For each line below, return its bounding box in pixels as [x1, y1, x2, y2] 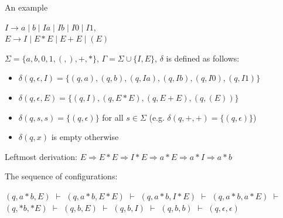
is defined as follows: [166, 52, 240, 64]
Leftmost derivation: [5, 150, 77, 162]
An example [5, 1, 48, 13]
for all [102, 111, 124, 123]
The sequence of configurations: [5, 170, 118, 182]
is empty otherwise [51, 131, 119, 143]
